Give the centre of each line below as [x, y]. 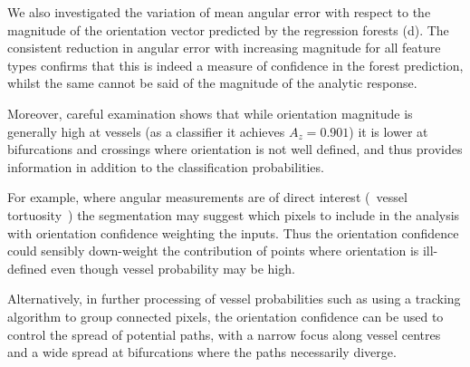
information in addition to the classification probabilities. [166, 166]
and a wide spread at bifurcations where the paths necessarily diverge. [202, 352]
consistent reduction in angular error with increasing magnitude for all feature [224, 48]
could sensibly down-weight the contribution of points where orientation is [213, 251]
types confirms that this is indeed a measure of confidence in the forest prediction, [235, 65]
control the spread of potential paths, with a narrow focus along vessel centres [224, 334]
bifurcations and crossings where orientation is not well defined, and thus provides [235, 149]
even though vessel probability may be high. [173, 268]
